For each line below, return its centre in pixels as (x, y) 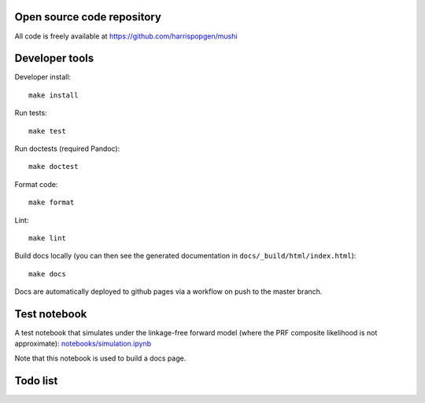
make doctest (54, 167)
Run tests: (31, 113)
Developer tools (54, 59)
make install (54, 95)
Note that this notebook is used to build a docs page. (100, 358)
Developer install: (42, 77)
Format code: (36, 184)
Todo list (36, 381)
